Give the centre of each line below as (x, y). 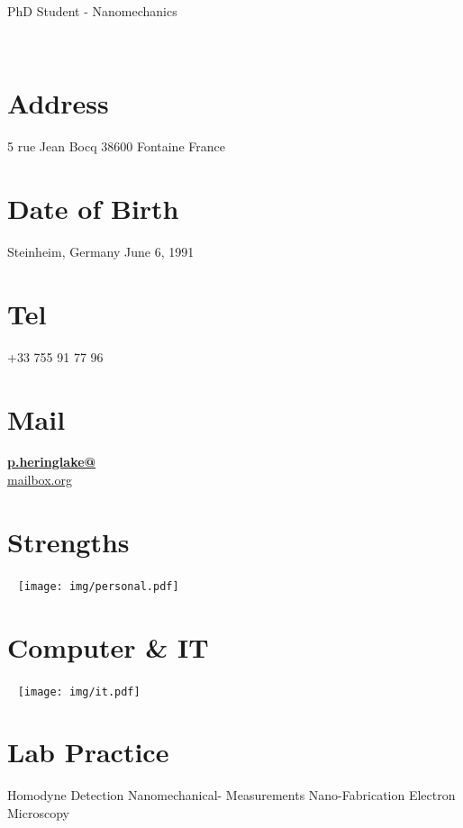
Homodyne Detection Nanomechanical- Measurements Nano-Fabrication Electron (231, 795)
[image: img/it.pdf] (79, 692)
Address (58, 103)
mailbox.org (40, 480)
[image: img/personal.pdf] (98, 586)
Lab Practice (88, 752)
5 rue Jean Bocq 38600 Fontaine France (116, 146)
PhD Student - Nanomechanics (92, 11)
